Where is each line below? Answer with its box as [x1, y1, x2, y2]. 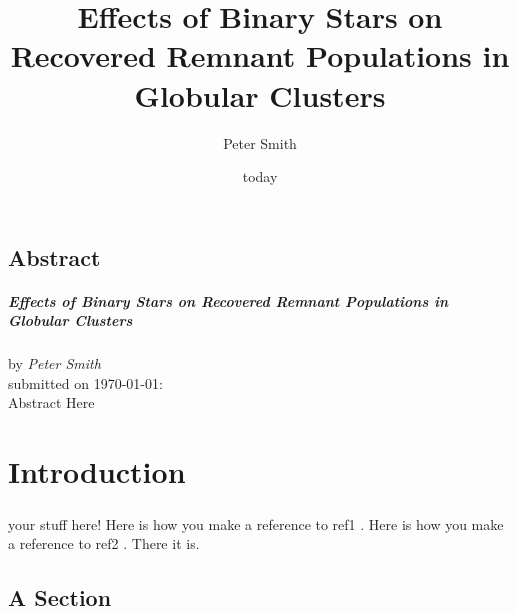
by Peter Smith [8, 353, 101, 374]
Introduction [8, 451, 186, 492]
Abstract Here [8, 392, 95, 413]
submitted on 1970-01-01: [8, 372, 163, 393]
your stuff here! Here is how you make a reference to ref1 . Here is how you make [8, 513, 504, 534]
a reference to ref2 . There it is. [8, 533, 200, 554]
